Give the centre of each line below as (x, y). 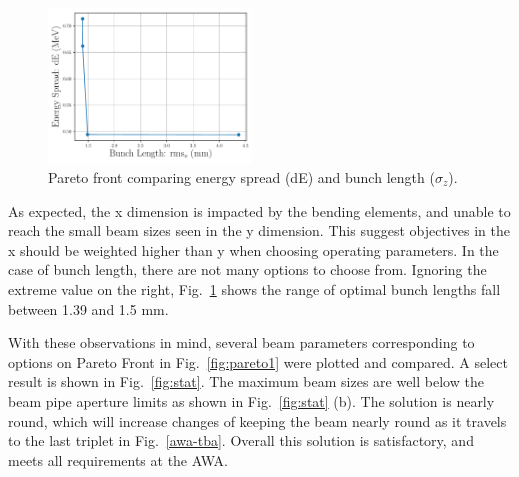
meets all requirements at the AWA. (118, 459)
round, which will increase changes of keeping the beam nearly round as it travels (257, 420)
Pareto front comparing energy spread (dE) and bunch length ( (241, 176)
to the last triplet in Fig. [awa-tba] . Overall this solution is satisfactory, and (241, 440)
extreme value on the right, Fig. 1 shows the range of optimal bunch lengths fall (254, 288)
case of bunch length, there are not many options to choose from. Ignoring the (247, 269)
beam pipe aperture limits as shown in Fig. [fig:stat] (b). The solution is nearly (251, 400)
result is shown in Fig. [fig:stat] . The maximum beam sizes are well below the (246, 381)
